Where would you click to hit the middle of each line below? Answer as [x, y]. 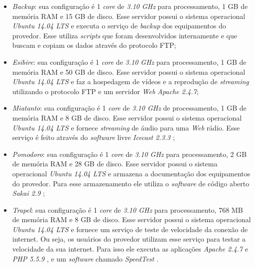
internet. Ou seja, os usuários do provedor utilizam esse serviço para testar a [129, 239]
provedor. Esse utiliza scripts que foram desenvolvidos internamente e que [125, 35]
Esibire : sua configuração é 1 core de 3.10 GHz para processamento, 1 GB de [129, 62]
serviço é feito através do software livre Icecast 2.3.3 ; [93, 137]
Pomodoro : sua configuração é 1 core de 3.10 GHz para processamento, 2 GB [129, 154]
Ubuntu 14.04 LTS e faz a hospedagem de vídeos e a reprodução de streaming [130, 81]
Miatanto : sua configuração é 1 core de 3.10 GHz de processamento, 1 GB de [129, 108]
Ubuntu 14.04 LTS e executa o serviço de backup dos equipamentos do [119, 26]
